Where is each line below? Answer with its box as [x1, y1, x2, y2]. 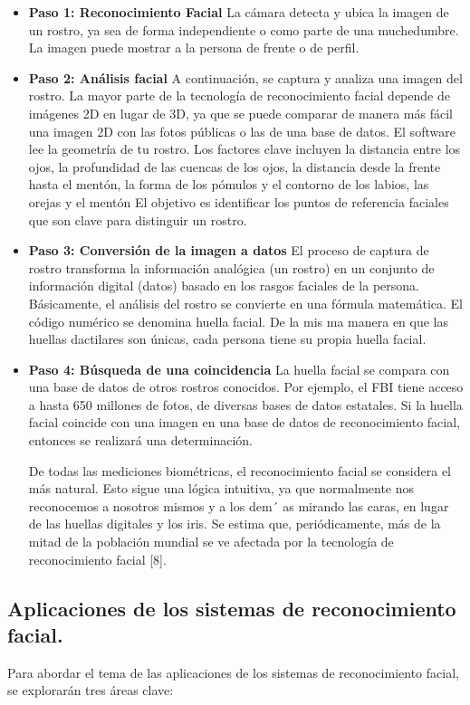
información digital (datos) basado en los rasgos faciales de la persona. [28, 276, 419, 295]
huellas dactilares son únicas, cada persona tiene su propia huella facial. [28, 329, 427, 348]
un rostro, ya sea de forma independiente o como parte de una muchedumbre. [28, 20, 459, 39]
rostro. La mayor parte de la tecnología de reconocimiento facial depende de [28, 86, 450, 105]
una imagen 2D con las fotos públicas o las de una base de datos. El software [28, 121, 456, 140]
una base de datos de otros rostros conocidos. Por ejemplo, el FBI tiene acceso [28, 377, 464, 396]
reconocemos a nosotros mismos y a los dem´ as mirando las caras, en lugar [28, 496, 449, 515]
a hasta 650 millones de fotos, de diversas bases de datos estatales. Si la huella [28, 395, 463, 414]
